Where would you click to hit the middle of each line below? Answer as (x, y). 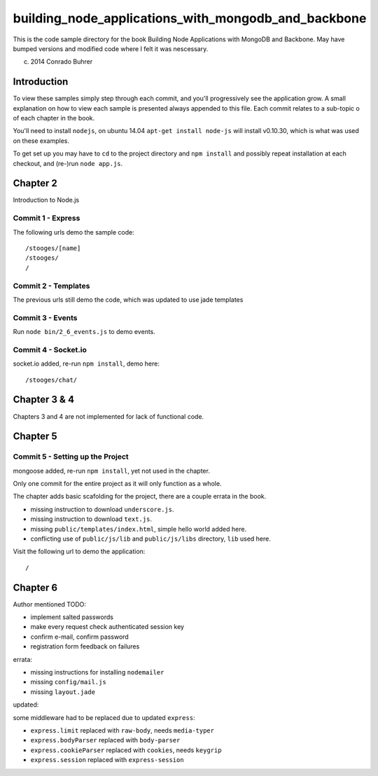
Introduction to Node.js (46, 200)
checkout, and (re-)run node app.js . (68, 163)
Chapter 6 (35, 587)
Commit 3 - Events (45, 317)
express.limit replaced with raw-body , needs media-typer (122, 730)
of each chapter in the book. (54, 118)
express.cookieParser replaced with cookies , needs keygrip (126, 750)
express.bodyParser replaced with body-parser (105, 740)
